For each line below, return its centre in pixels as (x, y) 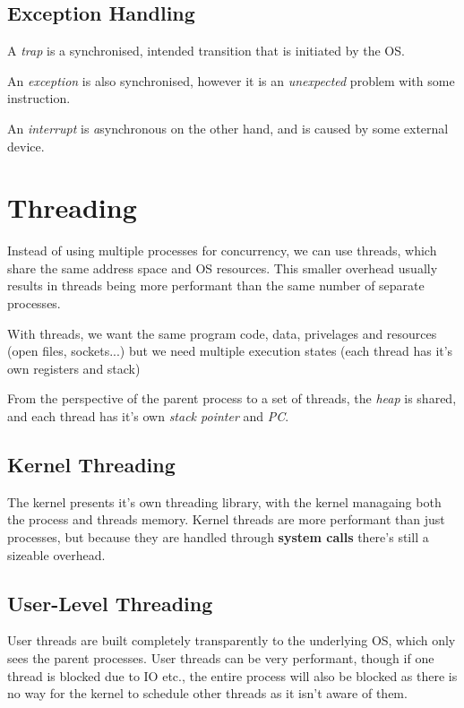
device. (26, 146)
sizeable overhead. (56, 554)
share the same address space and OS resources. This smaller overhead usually (223, 268)
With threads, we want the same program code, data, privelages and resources (222, 333)
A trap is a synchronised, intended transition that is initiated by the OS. (206, 51)
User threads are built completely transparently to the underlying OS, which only (232, 640)
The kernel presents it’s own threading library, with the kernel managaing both (224, 501)
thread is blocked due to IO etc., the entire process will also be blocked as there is (232, 675)
